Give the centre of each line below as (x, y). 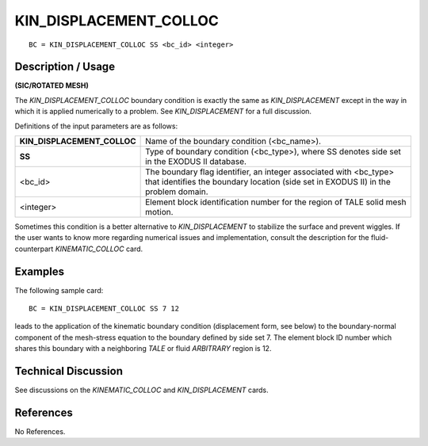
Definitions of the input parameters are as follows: (96, 126)
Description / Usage (65, 67)
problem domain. (177, 192)
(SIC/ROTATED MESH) (52, 86)
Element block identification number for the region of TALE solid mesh (276, 202)
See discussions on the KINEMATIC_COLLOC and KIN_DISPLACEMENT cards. (141, 390)
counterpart (34, 249)
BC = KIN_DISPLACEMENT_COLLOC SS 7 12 (104, 309)
